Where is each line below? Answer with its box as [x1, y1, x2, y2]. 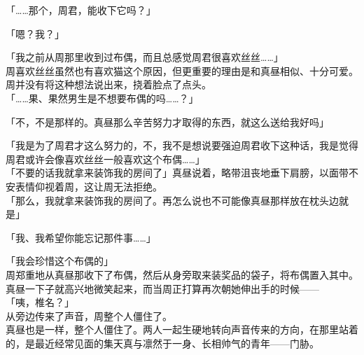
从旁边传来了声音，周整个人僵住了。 [6, 308, 172, 323]
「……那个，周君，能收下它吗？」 [6, 3, 156, 17]
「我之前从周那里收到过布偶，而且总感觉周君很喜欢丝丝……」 [6, 50, 283, 64]
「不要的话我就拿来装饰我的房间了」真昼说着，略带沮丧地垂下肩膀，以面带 [6, 165, 349, 180]
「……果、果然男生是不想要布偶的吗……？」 [6, 90, 199, 105]
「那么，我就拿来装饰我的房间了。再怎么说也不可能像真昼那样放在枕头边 [6, 193, 339, 207]
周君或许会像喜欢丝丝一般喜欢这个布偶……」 [6, 151, 205, 166]
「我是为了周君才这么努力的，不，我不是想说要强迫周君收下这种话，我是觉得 [6, 138, 358, 153]
